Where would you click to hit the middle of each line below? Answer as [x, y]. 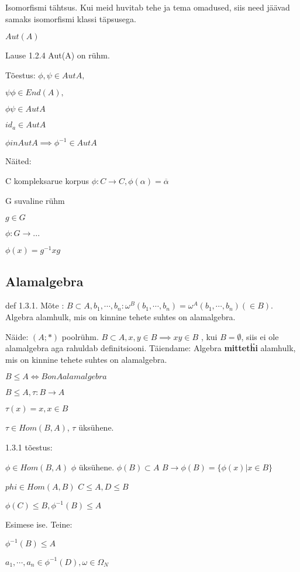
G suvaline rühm [35, 200]
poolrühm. [80, 336]
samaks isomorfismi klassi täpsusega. [71, 18]
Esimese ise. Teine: [39, 524]
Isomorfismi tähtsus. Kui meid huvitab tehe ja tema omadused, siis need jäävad [148, 7]
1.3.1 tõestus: [29, 447]
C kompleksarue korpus [47, 180]
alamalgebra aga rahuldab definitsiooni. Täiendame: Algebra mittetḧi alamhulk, [151, 348]
